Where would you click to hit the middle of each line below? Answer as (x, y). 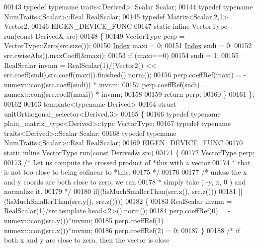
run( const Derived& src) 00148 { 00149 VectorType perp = (94, 35)
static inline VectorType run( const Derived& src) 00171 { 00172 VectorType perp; (129, 152)
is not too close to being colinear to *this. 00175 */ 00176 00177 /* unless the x (126, 172)
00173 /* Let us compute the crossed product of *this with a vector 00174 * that (128, 162)
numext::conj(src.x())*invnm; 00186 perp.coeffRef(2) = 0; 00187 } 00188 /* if (122, 230)
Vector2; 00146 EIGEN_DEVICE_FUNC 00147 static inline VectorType (116, 26)
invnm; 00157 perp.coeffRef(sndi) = (153, 84)
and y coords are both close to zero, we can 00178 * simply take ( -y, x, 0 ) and (125, 181)
